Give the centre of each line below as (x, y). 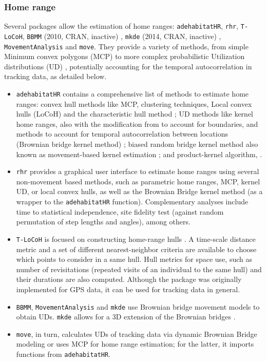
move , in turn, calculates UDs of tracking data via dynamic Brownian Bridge (137, 334)
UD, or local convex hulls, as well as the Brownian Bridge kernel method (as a (139, 191)
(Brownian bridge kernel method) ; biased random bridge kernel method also (137, 144)
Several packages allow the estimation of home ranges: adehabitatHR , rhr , (121, 26)
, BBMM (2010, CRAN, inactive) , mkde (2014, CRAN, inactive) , (122, 36)
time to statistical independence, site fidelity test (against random (120, 211)
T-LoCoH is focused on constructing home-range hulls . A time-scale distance (136, 239)
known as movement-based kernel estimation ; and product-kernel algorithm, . (139, 154)
